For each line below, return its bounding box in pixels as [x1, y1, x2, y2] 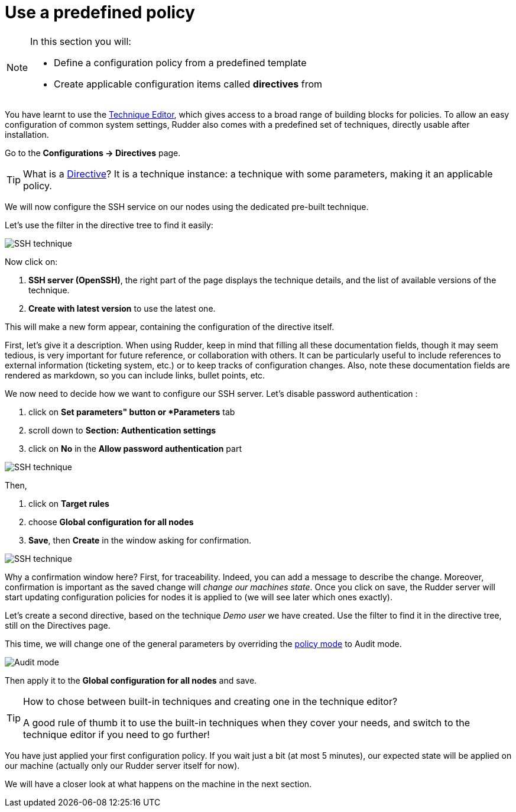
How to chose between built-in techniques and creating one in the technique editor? [23, 695, 398, 707]
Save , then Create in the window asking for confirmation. [28, 535, 252, 545]
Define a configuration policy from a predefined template [54, 56, 307, 69]
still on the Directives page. [5, 620, 111, 630]
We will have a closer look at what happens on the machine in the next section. [5, 778, 312, 789]
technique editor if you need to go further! [23, 728, 210, 740]
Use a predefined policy [5, 2, 195, 22]
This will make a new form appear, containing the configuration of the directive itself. [5, 321, 335, 332]
